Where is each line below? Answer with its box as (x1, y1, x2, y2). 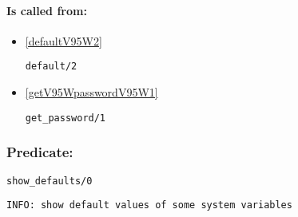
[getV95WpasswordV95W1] (25, 84, 158, 101)
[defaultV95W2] (25, 32, 102, 49)
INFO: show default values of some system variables (6, 199, 292, 211)
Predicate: (6, 142, 74, 162)
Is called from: (6, 2, 87, 18)
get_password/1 (25, 112, 106, 124)
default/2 (25, 61, 77, 73)
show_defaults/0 (6, 175, 93, 187)
